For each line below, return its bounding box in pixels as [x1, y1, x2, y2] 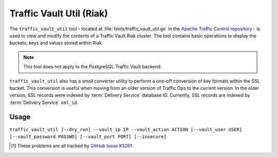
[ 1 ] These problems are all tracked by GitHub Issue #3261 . [11, 143, 133, 149]
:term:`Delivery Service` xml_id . [9, 99, 79, 105]
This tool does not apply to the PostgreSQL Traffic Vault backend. [23, 64, 162, 70]
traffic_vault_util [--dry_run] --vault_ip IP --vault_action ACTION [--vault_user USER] [9, 126, 242, 132]
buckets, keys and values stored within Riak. [9, 40, 104, 46]
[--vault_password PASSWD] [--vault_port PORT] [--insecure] [9, 133, 167, 140]
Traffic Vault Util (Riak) [9, 8, 108, 19]
